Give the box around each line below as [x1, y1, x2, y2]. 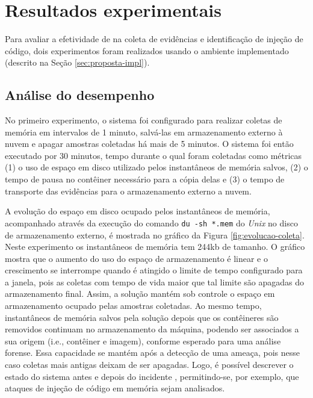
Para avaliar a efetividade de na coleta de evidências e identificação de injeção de [5, 33, 303, 45]
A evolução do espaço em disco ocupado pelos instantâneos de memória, [5, 205, 270, 217]
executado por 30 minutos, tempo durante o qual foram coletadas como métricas [5, 149, 302, 161]
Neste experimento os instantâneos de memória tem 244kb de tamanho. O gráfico [5, 240, 305, 253]
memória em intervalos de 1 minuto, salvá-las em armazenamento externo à [5, 125, 283, 138]
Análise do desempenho [5, 86, 155, 104]
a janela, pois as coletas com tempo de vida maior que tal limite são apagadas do [5, 275, 304, 288]
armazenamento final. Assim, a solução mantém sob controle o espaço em [5, 287, 275, 300]
